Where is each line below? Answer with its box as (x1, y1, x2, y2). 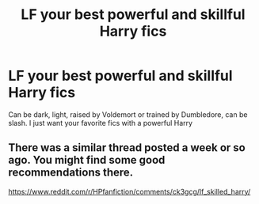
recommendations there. (8, 166, 134, 179)
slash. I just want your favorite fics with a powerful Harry (8, 118, 192, 127)
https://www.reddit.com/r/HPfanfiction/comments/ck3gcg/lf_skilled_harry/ (8, 187, 251, 196)
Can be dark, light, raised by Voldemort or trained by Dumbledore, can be (8, 109, 248, 119)
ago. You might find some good (8, 153, 166, 167)
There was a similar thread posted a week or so (8, 141, 246, 155)
